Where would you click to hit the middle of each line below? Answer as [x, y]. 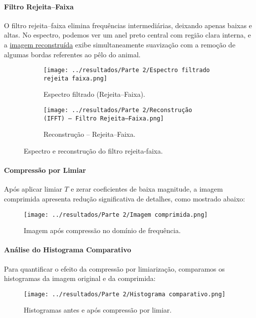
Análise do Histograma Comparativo [68, 250]
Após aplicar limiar [33, 189]
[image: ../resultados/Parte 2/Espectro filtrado [127, 70]
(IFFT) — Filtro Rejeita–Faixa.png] [104, 118]
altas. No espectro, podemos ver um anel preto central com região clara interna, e [128, 35]
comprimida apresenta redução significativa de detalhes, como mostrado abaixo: [125, 198]
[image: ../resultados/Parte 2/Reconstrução [118, 110]
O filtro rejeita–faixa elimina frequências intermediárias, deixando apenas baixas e [128, 25]
